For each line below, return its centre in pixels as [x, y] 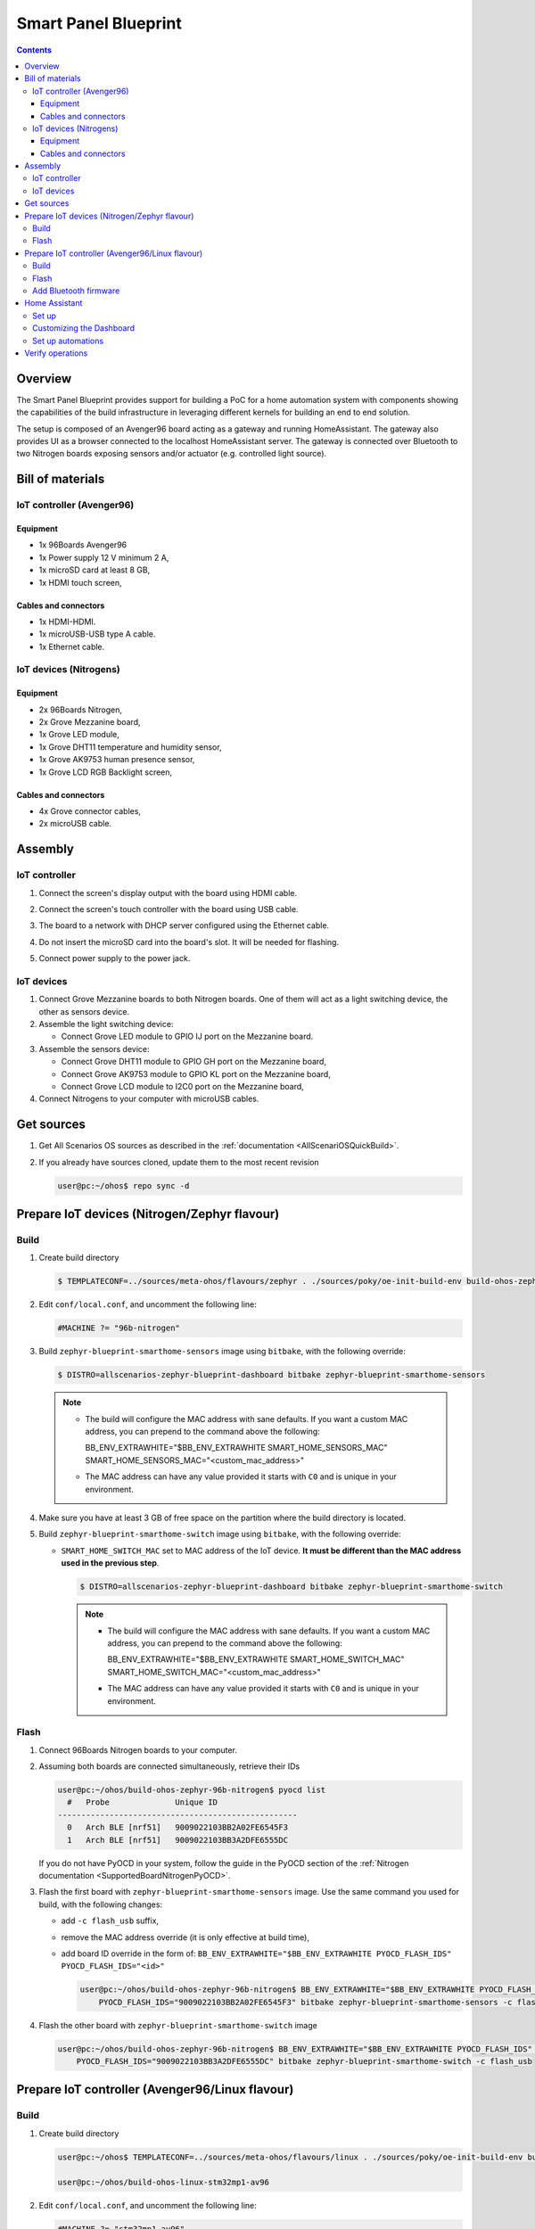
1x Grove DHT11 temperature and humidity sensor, [130, 747]
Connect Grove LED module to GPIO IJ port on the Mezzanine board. [187, 1036]
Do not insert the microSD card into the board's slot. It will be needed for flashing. [189, 942]
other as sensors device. [84, 1011]
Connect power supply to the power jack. [115, 958]
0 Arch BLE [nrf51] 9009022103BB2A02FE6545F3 [178, 1827]
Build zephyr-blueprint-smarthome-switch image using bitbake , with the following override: [220, 1534]
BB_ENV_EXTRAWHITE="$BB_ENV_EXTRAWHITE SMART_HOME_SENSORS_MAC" [236, 1448]
